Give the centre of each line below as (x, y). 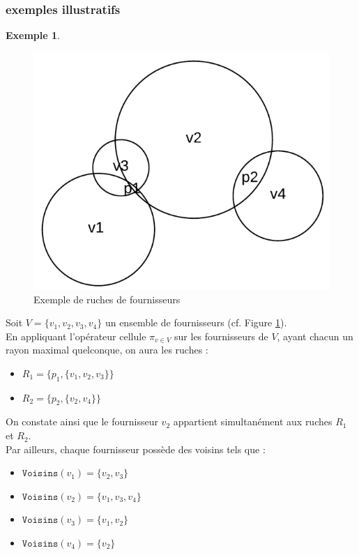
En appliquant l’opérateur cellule (76, 336)
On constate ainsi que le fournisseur (82, 421)
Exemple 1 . (33, 35)
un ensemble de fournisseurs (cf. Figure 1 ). (196, 322)
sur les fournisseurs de (221, 336)
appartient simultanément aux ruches (253, 421)
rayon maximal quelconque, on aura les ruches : (107, 350)
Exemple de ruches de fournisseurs (107, 299)
